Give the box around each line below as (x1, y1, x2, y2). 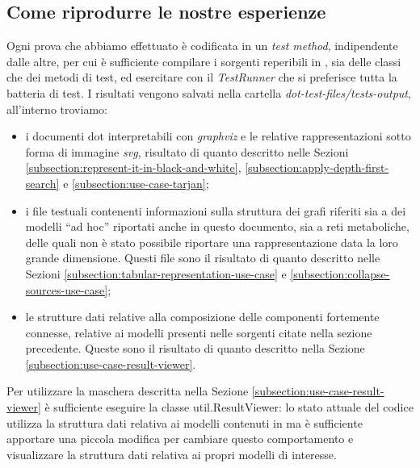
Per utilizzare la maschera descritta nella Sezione (6, 382, 249, 399)
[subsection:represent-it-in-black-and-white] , (25, 159, 241, 176)
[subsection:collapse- (290, 265, 390, 282)
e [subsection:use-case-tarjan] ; (63, 174, 209, 191)
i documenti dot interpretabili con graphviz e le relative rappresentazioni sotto (25, 127, 411, 144)
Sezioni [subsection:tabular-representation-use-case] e (25, 265, 287, 282)
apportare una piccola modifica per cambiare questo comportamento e (6, 430, 354, 447)
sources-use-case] (25, 281, 108, 298)
